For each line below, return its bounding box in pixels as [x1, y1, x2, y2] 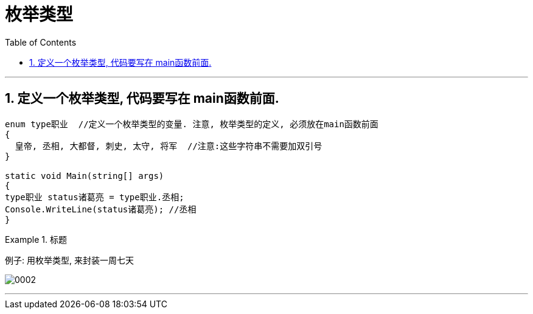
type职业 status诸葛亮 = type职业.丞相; [5, 192, 184, 202]
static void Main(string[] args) [5, 170, 164, 181]
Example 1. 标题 [5, 234, 67, 245]
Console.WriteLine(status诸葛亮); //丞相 [5, 204, 197, 214]
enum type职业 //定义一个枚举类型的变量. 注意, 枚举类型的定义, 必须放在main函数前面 [5, 119, 378, 129]
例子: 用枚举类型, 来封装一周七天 [5, 254, 134, 265]
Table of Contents [5, 37, 77, 47]
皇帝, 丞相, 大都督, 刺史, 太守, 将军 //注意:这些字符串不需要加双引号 [15, 141, 322, 151]
